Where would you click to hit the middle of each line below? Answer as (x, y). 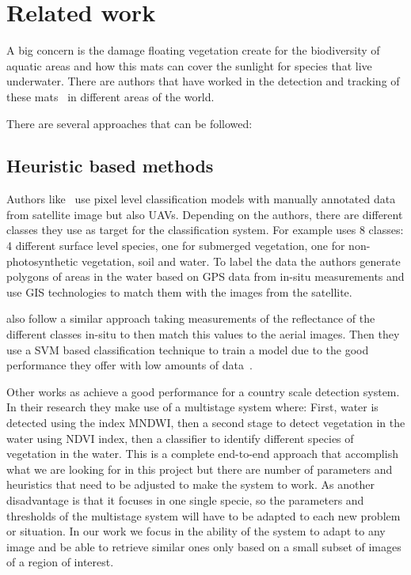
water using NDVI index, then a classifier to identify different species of (180, 438)
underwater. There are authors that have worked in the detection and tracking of (203, 81)
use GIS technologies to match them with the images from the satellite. (179, 291)
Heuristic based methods (110, 166)
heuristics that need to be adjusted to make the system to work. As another (190, 484)
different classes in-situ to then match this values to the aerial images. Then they (203, 334)
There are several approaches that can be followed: (129, 123)
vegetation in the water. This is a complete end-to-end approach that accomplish (202, 454)
